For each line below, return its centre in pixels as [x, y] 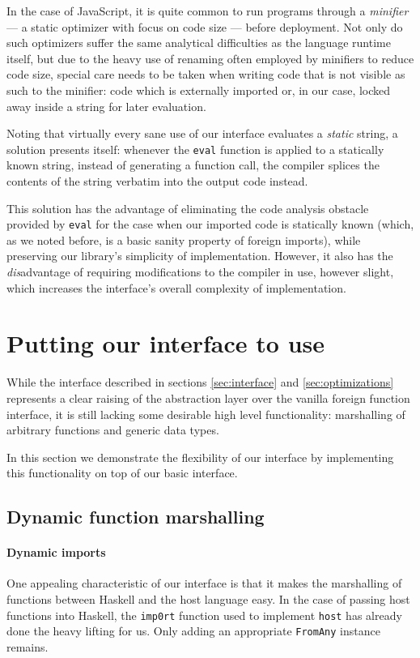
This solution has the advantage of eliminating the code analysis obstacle [188, 208]
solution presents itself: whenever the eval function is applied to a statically [195, 149]
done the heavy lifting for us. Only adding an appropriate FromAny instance [193, 631]
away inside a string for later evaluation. [106, 106]
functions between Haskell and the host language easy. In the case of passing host [208, 599]
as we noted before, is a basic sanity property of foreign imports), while [184, 239]
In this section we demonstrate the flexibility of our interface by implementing [200, 457]
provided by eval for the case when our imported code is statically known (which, [210, 224]
